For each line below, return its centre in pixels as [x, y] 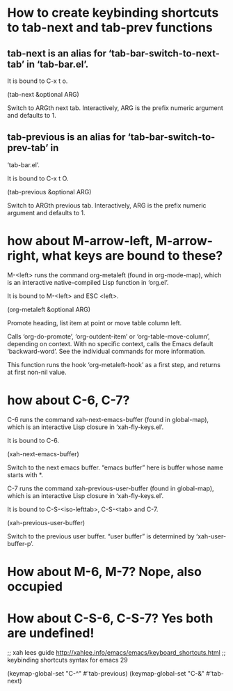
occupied [35, 586]
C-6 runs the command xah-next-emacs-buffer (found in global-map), [108, 419]
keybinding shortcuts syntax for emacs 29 [68, 660]
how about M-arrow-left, [80, 241]
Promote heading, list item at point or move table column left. [95, 323]
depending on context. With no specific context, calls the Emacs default [110, 343]
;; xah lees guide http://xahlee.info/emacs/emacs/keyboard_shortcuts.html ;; [116, 652]
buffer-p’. [21, 543]
